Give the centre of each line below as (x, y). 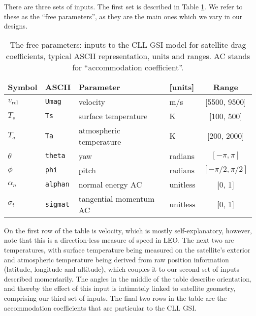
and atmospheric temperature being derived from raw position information (117, 259)
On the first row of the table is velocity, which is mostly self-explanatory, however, (128, 230)
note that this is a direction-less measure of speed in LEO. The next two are (119, 240)
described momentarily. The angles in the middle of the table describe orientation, (128, 278)
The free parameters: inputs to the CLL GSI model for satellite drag (128, 44)
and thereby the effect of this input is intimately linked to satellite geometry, (120, 288)
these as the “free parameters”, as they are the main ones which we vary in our (123, 16)
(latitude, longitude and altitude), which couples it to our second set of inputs (122, 269)
